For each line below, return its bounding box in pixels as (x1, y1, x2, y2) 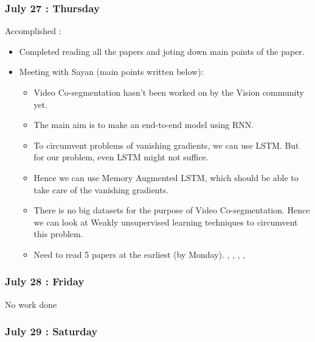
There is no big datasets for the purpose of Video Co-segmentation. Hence (33, 204, 310, 216)
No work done (5, 297, 57, 310)
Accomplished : (5, 24, 61, 37)
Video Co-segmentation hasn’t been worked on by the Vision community (33, 86, 304, 98)
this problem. (33, 227, 83, 240)
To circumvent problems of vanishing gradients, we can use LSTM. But (33, 138, 299, 151)
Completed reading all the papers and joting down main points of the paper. (19, 45, 305, 57)
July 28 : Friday (5, 274, 85, 289)
